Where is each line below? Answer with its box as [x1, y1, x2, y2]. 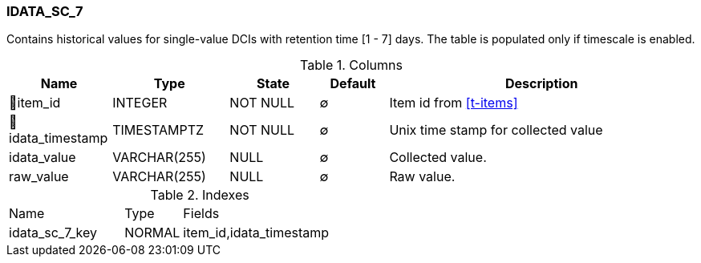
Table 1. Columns [300, 57, 403, 74]
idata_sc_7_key [9, 225, 97, 241]
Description [504, 75, 578, 92]
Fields [183, 205, 220, 222]
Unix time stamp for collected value [389, 122, 603, 139]
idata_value [9, 149, 76, 166]
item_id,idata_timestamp [183, 225, 330, 241]
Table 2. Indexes [150, 187, 249, 204]
